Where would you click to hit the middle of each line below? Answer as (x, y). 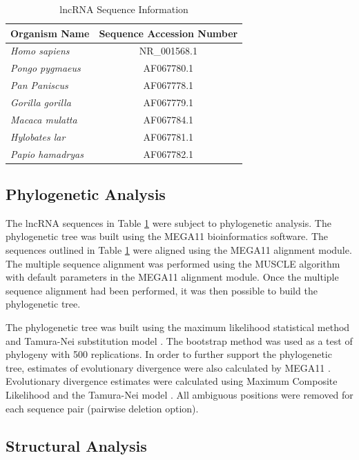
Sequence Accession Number (168, 33)
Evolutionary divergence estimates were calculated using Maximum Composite (172, 381)
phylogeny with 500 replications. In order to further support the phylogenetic (169, 354)
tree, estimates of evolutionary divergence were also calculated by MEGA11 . (168, 367)
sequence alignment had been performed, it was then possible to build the (162, 290)
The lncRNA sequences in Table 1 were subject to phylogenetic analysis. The (168, 222)
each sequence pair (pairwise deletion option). (102, 408)
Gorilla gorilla (41, 102)
